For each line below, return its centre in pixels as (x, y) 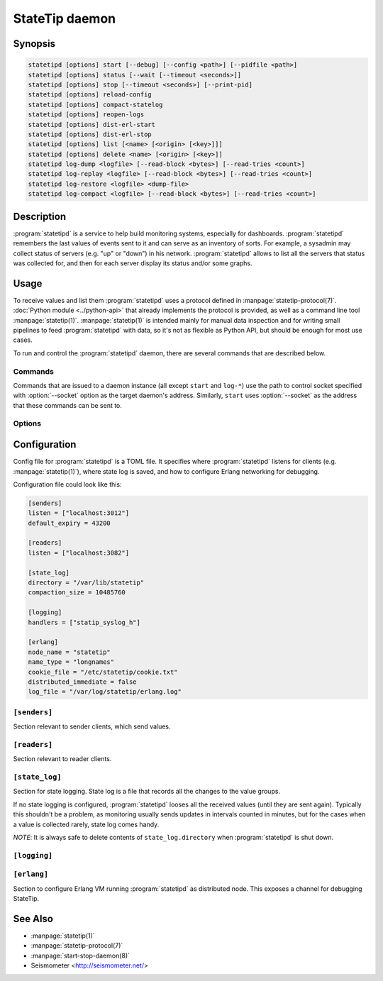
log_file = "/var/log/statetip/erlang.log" (105, 692)
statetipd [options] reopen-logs (86, 115)
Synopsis (34, 44)
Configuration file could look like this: (67, 484)
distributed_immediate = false (83, 682)
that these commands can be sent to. (67, 405)
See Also (33, 919)
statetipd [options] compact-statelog (95, 104)
